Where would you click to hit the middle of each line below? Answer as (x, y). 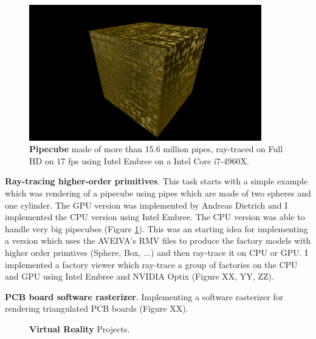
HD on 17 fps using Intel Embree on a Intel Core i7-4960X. (139, 160)
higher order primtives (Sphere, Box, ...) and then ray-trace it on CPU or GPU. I (156, 252)
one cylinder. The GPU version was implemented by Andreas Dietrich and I (146, 205)
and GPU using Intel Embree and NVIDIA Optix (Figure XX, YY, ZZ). (139, 276)
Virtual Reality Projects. (80, 328)
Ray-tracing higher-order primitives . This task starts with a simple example (156, 181)
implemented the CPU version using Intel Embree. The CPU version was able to (155, 217)
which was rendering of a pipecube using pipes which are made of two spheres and (158, 193)
